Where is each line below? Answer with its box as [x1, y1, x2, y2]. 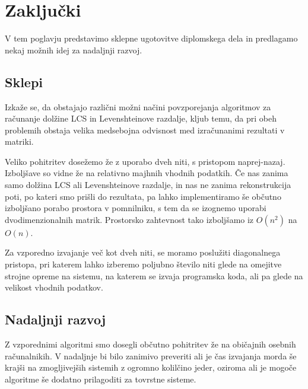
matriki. [5, 135, 34, 148]
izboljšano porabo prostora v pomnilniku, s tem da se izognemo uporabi [5, 202, 266, 214]
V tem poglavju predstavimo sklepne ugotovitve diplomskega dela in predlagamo [5, 32, 298, 44]
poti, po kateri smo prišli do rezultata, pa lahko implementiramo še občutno [5, 190, 281, 202]
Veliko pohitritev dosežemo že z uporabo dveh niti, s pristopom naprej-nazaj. [5, 155, 285, 167]
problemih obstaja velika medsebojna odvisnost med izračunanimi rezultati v [5, 123, 285, 136]
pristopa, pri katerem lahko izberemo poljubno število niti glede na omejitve [5, 258, 282, 270]
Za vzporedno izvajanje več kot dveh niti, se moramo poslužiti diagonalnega [5, 246, 281, 259]
